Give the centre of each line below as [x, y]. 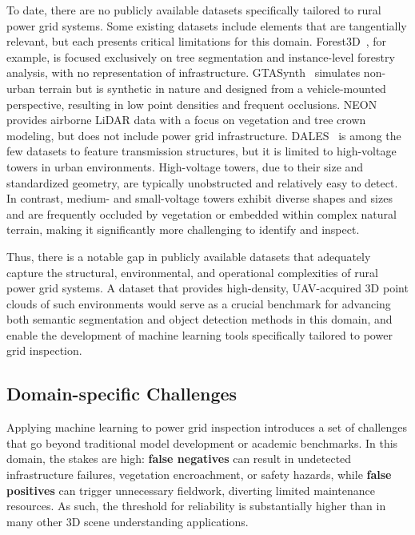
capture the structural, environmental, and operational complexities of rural [192, 272]
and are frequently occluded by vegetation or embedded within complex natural [202, 213]
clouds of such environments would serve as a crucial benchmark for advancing [199, 303]
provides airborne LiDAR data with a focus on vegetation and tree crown [186, 120]
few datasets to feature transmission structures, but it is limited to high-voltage [202, 151]
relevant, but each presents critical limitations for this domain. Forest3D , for [197, 41]
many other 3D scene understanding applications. [128, 521]
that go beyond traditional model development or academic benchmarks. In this [202, 442]
